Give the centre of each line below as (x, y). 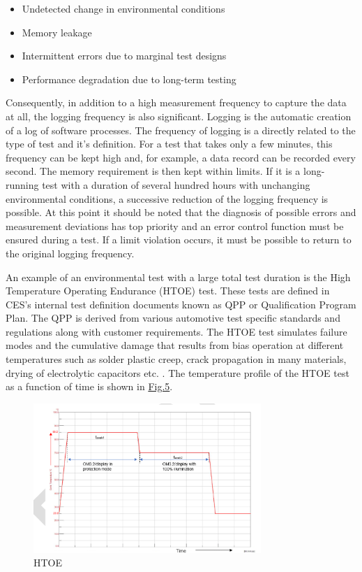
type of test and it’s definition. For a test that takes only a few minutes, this (169, 144)
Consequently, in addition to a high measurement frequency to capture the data (176, 102)
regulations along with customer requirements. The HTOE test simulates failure (176, 331)
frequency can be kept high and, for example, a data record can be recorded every (181, 157)
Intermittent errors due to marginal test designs (124, 56)
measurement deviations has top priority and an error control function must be (175, 226)
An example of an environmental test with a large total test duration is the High (178, 277)
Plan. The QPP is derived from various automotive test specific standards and (173, 318)
